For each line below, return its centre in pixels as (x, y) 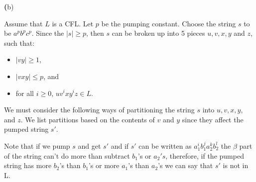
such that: (19, 43)
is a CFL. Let (73, 23)
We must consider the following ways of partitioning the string (99, 110)
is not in (236, 165)
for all (25, 93)
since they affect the (213, 119)
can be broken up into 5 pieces (158, 33)
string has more (28, 165)
